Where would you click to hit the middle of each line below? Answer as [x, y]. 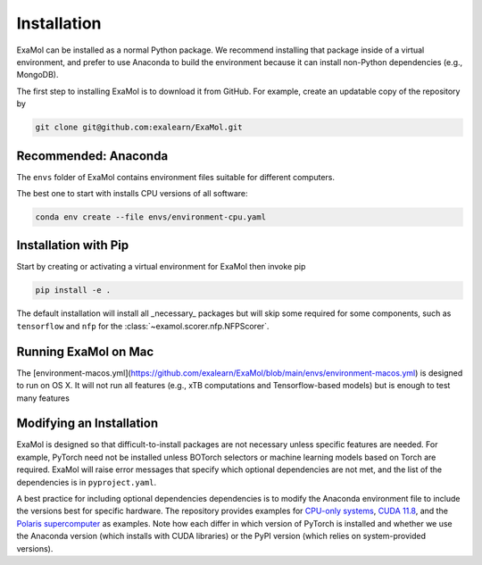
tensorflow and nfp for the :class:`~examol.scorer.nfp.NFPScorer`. [143, 326]
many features [43, 398]
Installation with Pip [73, 245]
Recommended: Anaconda [92, 156]
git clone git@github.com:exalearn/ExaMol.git [139, 128]
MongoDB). [37, 75]
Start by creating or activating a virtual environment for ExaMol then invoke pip [161, 267]
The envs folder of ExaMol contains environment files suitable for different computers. [175, 177]
